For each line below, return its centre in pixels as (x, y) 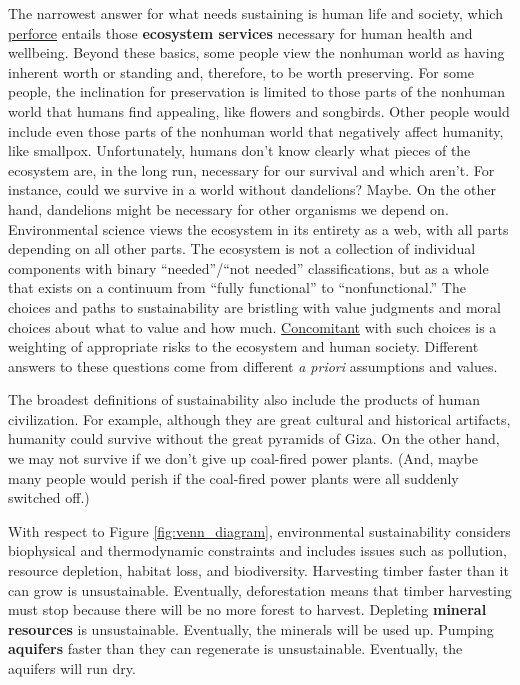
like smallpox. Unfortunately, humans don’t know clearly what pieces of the (239, 150)
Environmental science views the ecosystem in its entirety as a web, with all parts (258, 228)
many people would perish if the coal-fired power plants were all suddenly (233, 477)
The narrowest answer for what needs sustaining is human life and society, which (255, 13)
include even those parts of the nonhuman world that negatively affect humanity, (256, 130)
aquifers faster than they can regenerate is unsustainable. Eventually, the (235, 648)
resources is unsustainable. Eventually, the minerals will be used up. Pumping (251, 628)
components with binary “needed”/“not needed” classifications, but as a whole (248, 267)
